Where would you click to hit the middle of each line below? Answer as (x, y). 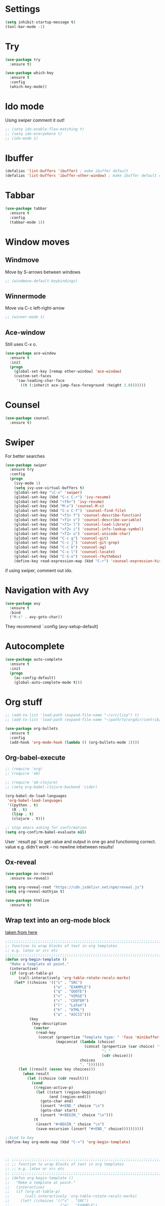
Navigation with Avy (47, 590)
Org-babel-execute (35, 758)
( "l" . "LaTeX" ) (70, 1005)
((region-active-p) (54, 1087)
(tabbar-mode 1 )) (27, 222)
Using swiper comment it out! (35, 120)
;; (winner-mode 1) (25, 317)
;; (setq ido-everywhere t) (34, 134)
